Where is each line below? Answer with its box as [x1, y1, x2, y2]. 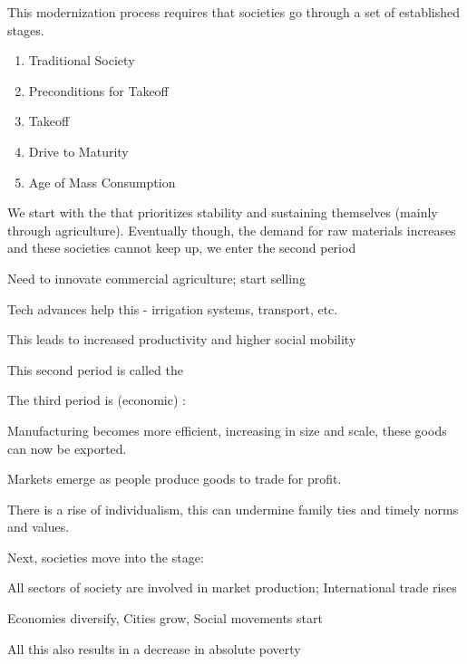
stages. [7, 20, 44, 39]
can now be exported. [7, 438, 127, 457]
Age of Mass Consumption [28, 172, 176, 191]
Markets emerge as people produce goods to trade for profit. [7, 469, 342, 488]
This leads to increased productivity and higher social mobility [7, 330, 356, 349]
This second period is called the [7, 360, 183, 379]
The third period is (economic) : [7, 390, 186, 409]
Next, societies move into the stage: [7, 547, 204, 566]
